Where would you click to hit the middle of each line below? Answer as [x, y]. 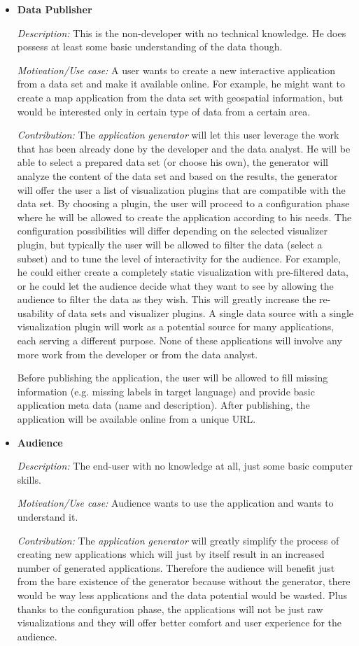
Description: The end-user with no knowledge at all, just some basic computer [185, 466]
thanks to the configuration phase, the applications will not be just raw [170, 609]
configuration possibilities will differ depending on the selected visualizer [172, 231]
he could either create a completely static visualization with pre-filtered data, [183, 272]
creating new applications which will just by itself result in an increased [171, 554]
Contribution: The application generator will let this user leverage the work [178, 135]
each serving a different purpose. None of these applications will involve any [179, 340]
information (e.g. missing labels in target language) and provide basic [166, 391]
